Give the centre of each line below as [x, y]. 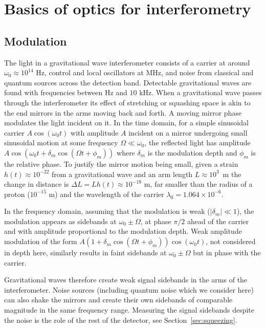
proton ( [17, 194]
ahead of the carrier [218, 221]
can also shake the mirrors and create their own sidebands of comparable [118, 300]
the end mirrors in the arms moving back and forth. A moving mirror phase [123, 112]
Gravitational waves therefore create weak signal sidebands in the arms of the [126, 280]
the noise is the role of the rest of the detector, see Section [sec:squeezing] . [121, 320]
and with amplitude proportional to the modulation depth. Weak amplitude [123, 231]
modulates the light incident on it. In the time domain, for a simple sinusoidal [126, 123]
